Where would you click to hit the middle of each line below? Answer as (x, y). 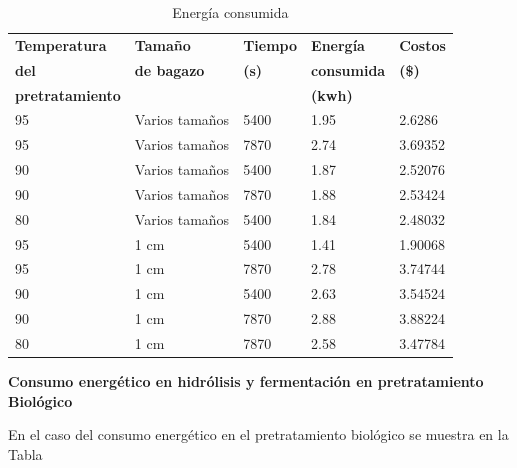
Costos (422, 44)
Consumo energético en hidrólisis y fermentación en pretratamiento (246, 381)
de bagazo (169, 69)
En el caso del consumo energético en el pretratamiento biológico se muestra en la (258, 434)
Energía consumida (230, 12)
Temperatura (61, 44)
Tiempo (270, 44)
